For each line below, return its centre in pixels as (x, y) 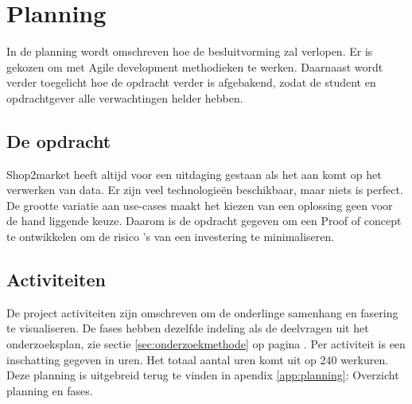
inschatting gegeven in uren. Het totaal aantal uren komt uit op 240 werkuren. (198, 359)
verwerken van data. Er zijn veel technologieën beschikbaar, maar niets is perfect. (205, 190)
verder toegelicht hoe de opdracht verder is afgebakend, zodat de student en (191, 82)
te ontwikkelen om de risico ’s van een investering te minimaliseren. (171, 237)
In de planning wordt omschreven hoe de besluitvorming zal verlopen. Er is (190, 51)
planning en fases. (50, 390)
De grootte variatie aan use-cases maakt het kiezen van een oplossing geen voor (200, 205)
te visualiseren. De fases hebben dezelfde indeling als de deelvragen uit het (188, 328)
